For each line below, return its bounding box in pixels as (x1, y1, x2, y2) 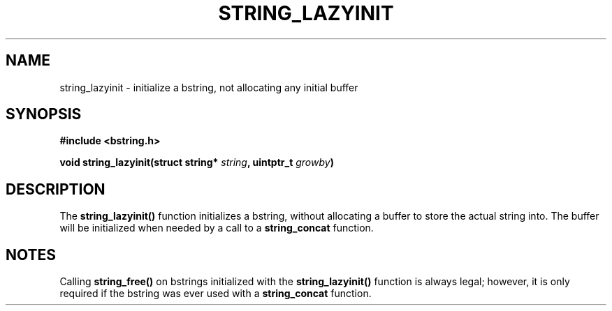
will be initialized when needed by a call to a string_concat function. (59, 222, 374, 234)
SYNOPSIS (6, 105, 82, 123)
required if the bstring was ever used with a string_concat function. (59, 287, 372, 300)
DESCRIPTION (6, 180, 105, 198)
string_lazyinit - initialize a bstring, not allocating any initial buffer (59, 81, 358, 93)
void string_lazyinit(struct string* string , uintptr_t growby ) (59, 156, 334, 169)
